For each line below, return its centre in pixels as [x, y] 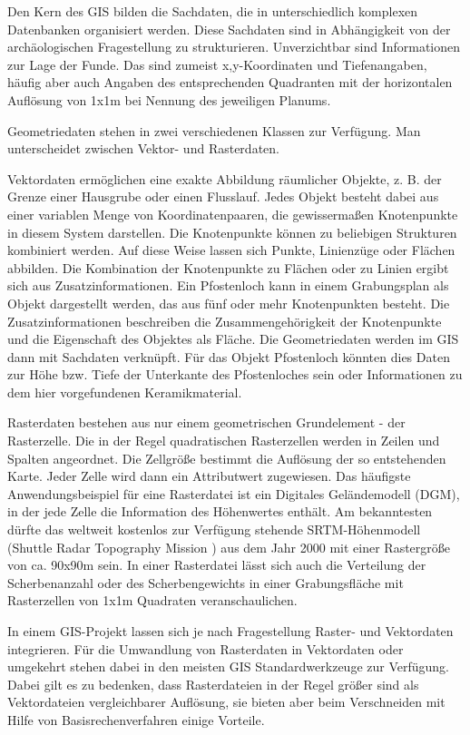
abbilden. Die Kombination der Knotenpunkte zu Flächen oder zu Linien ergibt [228, 267]
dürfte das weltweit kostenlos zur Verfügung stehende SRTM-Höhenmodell [214, 529]
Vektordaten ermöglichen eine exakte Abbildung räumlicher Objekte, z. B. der [225, 178]
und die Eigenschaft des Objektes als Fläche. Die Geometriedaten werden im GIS [233, 339]
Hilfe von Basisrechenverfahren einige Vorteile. [136, 719]
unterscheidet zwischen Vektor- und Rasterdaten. [143, 148]
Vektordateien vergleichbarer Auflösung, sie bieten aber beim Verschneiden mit [226, 702]
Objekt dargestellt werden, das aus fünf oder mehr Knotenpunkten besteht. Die [229, 303]
